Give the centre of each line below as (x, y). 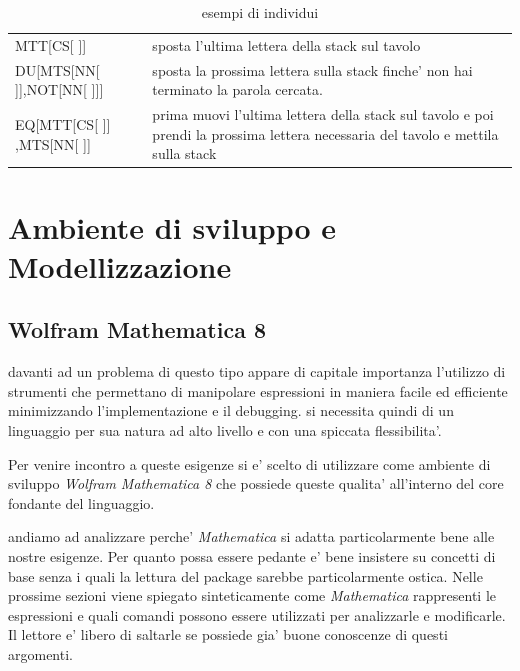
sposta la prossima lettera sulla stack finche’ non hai (312, 69)
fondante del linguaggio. (81, 502)
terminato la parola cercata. (237, 89)
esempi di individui (260, 12)
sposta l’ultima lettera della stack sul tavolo (286, 44)
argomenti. (40, 653)
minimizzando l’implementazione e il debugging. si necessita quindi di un (231, 410)
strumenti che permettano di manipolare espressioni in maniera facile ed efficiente (258, 390)
